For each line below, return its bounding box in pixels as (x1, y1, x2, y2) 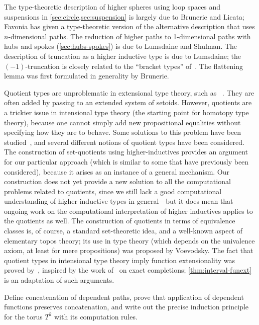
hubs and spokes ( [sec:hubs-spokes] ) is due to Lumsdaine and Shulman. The (4, 41, 237, 51)
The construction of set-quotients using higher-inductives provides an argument (4, 146, 248, 157)
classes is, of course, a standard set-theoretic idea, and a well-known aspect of (4, 225, 243, 236)
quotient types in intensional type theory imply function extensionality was (4, 255, 235, 265)
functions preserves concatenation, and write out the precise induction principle (4, 301, 249, 312)
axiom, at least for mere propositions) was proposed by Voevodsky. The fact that (4, 245, 253, 256)
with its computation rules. (54, 311, 138, 321)
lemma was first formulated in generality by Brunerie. (4, 70, 169, 81)
